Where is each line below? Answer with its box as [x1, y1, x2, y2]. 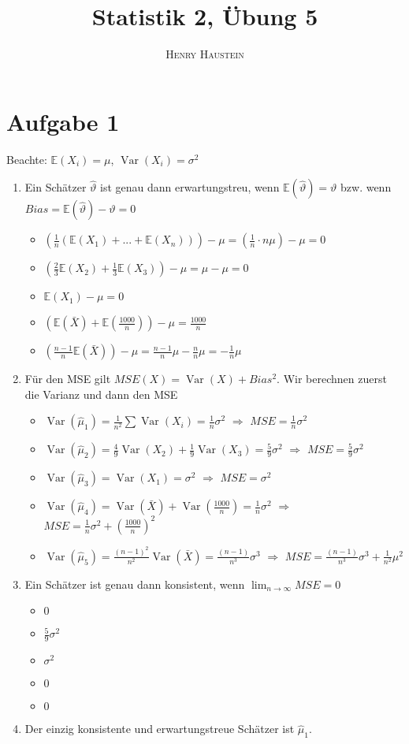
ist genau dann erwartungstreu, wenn [100, 179, 280, 195]
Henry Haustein [165, 46, 244, 62]
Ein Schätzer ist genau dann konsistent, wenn [24, 575, 245, 592]
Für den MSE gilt [24, 370, 111, 387]
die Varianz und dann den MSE [24, 385, 178, 402]
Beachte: [6, 151, 47, 167]
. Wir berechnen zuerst [277, 370, 387, 387]
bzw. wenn [340, 179, 392, 195]
